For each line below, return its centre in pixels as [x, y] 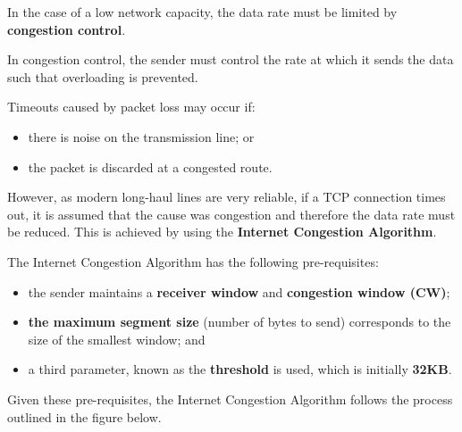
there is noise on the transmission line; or [141, 136]
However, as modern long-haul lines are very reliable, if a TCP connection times [227, 197]
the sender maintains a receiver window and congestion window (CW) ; [239, 291]
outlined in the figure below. [84, 416]
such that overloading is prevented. [103, 76]
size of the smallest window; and [117, 339]
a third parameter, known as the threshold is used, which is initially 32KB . [240, 369]
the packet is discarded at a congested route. [150, 166]
